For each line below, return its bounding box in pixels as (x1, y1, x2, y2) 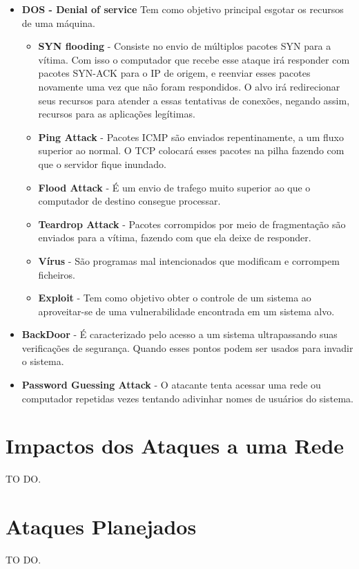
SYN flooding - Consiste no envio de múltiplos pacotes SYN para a (38, 39, 331, 53)
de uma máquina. (21, 15, 95, 30)
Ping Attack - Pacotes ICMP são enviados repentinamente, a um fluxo (38, 129, 344, 144)
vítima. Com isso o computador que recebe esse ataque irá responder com (38, 52, 350, 66)
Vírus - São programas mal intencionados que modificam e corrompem (38, 253, 340, 268)
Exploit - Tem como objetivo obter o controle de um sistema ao (38, 290, 311, 305)
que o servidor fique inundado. (38, 156, 166, 171)
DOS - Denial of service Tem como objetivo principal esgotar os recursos (21, 2, 344, 16)
